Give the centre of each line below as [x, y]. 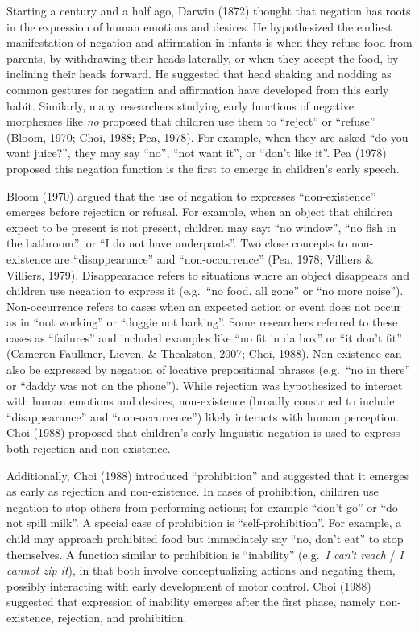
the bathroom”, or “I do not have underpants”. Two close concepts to [177, 243]
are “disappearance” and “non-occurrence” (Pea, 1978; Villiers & [214, 258]
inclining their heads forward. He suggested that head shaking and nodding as [199, 74]
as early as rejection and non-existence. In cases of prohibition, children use [193, 491]
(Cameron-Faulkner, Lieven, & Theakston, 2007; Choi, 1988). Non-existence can [204, 353]
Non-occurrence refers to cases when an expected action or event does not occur [204, 306]
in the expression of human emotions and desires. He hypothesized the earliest [199, 26]
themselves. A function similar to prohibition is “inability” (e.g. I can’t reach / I [205, 554]
